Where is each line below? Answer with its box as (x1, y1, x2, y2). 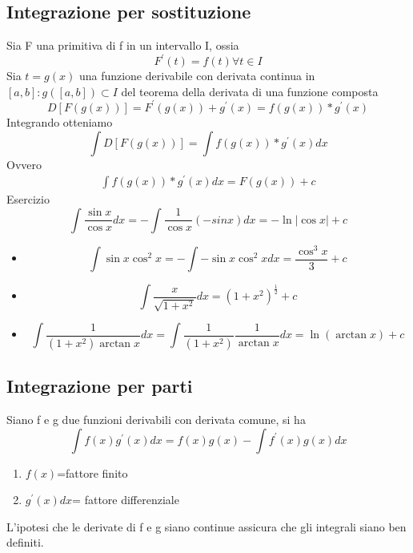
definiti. (6, 534, 44, 551)
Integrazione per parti (6, 373, 193, 398)
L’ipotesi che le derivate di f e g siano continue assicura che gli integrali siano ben (6, 518, 407, 535)
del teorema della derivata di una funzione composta (121, 83, 379, 99)
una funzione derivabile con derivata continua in (78, 67, 315, 84)
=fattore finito (57, 464, 128, 481)
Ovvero (6, 155, 42, 172)
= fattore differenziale (72, 491, 179, 508)
